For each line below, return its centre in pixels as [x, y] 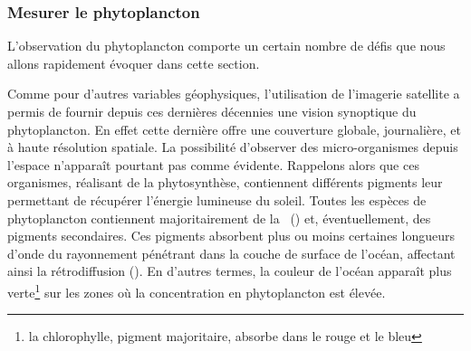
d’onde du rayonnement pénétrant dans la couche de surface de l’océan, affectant [231, 253]
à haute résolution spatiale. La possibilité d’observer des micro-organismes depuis [233, 147]
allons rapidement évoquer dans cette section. [134, 63]
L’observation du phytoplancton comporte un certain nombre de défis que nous [226, 46]
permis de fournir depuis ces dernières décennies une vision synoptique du [212, 111]
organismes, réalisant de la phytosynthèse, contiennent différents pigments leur [225, 182]
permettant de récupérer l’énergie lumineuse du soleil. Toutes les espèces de [217, 199]
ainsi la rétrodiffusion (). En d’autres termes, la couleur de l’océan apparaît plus [230, 271]
